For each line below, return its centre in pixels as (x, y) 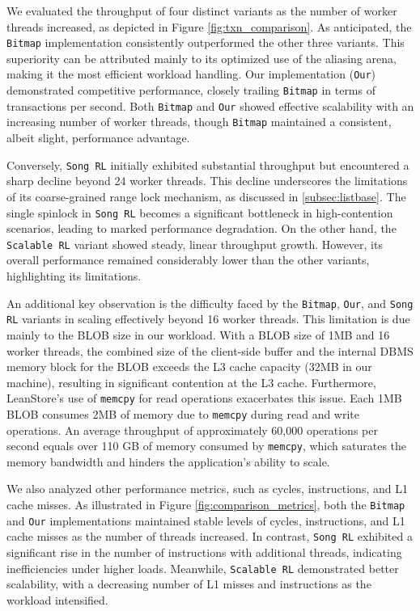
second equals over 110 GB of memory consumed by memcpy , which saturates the (207, 446)
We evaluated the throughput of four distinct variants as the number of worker (202, 11)
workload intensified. (57, 599)
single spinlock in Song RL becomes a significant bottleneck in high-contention (200, 212)
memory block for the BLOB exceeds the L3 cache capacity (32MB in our (189, 367)
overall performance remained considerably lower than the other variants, (188, 260)
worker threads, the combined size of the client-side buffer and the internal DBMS (210, 350)
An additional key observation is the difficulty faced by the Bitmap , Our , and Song (210, 303)
